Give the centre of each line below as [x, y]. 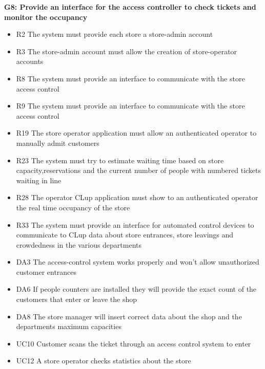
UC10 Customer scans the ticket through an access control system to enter [134, 343]
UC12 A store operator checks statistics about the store [104, 361]
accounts [30, 61]
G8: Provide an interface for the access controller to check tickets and [130, 7]
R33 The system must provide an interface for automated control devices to [135, 224]
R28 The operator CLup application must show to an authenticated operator [137, 197]
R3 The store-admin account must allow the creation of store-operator [127, 51]
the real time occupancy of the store [73, 207]
